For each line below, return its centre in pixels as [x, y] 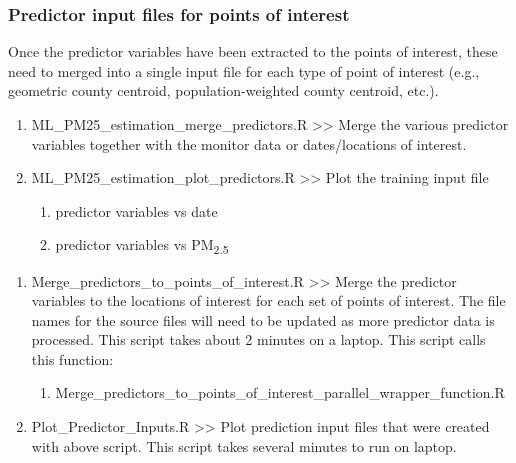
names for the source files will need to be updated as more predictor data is [263, 319]
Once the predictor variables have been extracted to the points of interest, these [253, 51]
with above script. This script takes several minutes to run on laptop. [244, 445]
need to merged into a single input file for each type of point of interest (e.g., [244, 70]
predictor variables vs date [136, 210]
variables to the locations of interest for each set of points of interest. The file [268, 300]
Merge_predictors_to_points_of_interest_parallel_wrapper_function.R [280, 392]
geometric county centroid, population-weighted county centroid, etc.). [223, 90]
